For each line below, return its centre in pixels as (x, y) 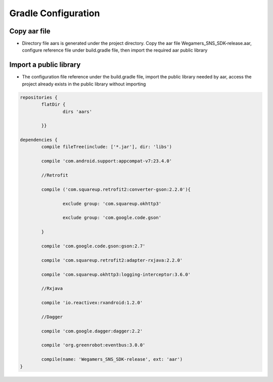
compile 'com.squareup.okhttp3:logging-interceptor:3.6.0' (116, 274)
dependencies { (39, 140)
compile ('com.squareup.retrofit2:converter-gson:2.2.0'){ (116, 189)
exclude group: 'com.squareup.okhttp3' (112, 203)
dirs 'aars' (77, 112)
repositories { (39, 97)
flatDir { (53, 104)
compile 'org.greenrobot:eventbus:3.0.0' (93, 345)
